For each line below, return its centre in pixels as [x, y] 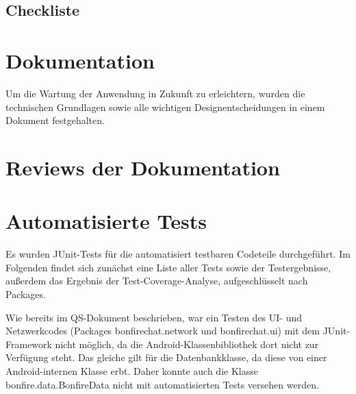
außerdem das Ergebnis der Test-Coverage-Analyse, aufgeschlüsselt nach [157, 281]
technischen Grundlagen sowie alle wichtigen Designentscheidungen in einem [165, 107]
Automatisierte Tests [106, 221]
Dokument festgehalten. [55, 120]
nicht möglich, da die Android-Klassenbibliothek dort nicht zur [187, 344]
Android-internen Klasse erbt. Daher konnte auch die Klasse [132, 370]
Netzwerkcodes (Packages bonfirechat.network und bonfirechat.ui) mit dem [163, 331]
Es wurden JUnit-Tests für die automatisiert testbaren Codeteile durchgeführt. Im [178, 254]
